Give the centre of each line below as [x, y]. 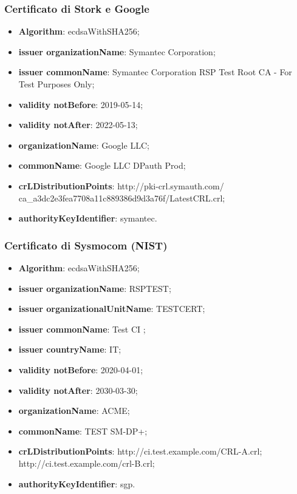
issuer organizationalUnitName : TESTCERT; [112, 309]
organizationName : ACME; [74, 411]
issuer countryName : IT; [70, 349]
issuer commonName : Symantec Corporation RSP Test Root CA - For [155, 72]
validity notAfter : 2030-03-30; [78, 390]
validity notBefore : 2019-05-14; [81, 104]
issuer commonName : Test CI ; [82, 329]
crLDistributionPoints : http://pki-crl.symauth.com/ [121, 185]
